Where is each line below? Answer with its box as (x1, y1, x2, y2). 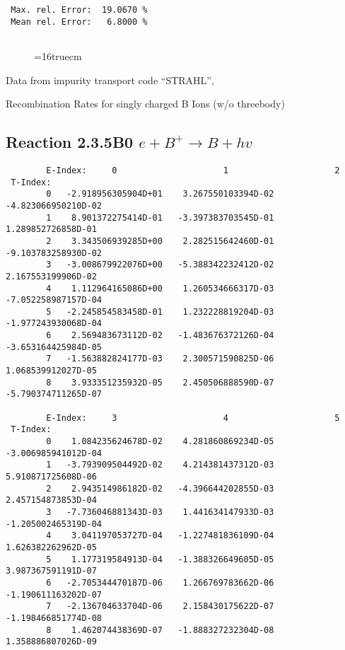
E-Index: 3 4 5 (46, 412, 340, 423)
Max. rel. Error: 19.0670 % (11, 5, 148, 15)
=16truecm (34, 48, 82, 63)
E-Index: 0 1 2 (46, 165, 340, 175)
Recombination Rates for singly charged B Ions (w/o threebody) (6, 96, 285, 111)
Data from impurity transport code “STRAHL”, (6, 72, 214, 87)
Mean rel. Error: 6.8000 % (11, 16, 148, 27)
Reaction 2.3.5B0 (6, 131, 134, 153)
